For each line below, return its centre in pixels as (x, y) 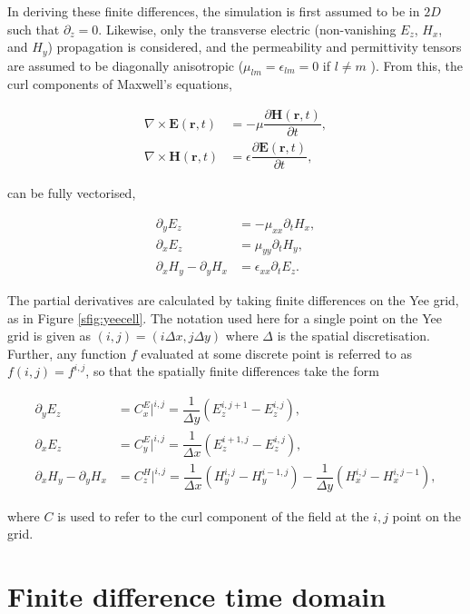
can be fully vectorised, (72, 193)
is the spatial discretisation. (354, 336)
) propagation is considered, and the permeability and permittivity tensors (255, 47)
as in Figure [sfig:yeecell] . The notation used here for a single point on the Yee (225, 317)
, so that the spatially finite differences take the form (232, 371)
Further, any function (67, 353)
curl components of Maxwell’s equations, (120, 84)
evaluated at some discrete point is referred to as (276, 353)
